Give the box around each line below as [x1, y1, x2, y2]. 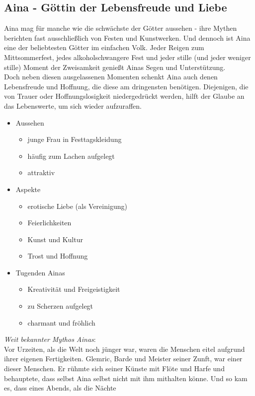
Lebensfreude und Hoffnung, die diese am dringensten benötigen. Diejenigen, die [4, 81, 249, 91]
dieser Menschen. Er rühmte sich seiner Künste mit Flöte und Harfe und [4, 363, 225, 374]
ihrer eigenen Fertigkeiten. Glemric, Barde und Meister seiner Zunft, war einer [4, 353, 243, 364]
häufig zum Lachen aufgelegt [27, 150, 115, 161]
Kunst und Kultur [27, 234, 83, 244]
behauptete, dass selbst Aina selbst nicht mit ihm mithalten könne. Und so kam [4, 373, 248, 383]
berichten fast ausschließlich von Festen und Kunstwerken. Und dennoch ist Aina [4, 32, 251, 43]
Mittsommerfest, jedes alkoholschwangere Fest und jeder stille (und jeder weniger [4, 52, 251, 62]
